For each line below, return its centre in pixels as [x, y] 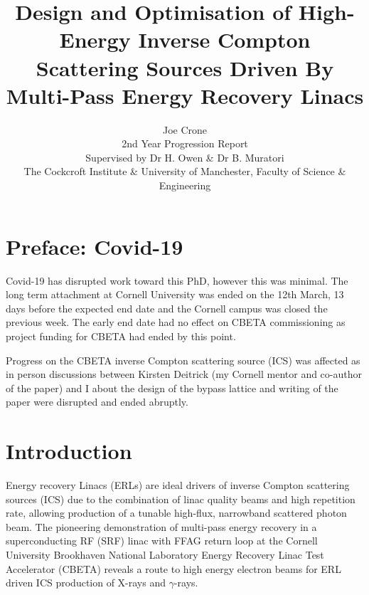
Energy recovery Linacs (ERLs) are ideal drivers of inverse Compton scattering [178, 485]
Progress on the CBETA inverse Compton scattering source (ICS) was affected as [183, 360]
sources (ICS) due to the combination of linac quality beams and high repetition [181, 499]
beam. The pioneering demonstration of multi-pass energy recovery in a [161, 526]
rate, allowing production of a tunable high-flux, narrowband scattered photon [176, 513]
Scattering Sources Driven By [185, 67]
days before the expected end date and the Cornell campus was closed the [167, 308]
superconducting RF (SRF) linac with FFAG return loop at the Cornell [162, 541]
